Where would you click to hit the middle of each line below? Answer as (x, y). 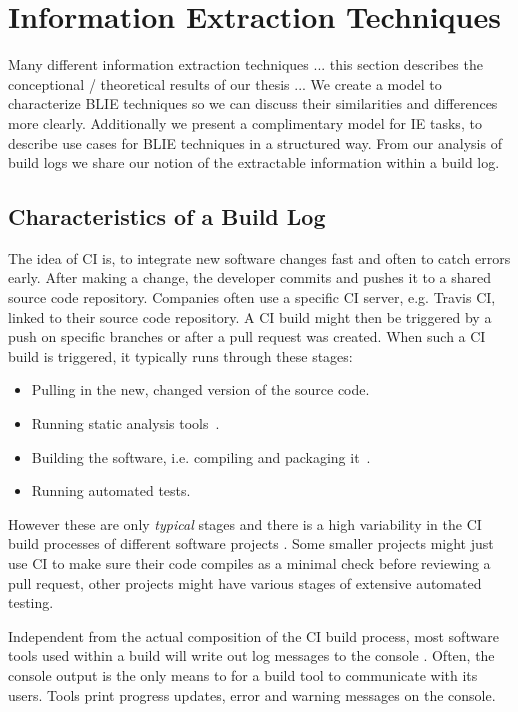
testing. (31, 602)
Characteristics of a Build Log (167, 216)
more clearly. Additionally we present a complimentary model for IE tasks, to (245, 122)
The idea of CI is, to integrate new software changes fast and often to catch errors (259, 257)
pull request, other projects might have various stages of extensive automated (245, 582)
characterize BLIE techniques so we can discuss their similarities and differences (253, 103)
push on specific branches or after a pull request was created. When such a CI (247, 336)
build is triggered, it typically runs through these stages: (180, 355)
